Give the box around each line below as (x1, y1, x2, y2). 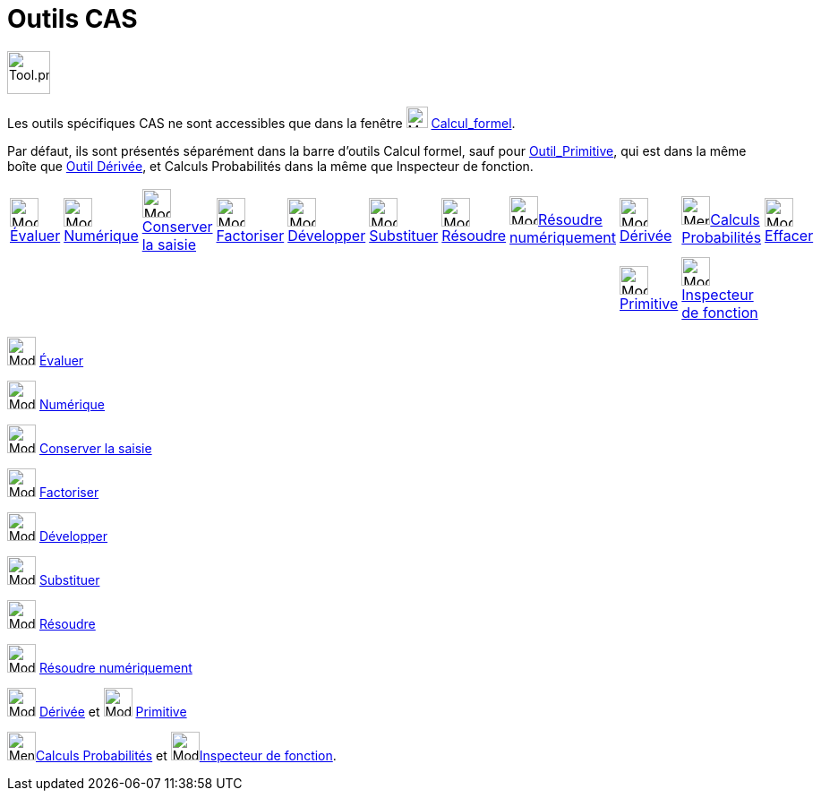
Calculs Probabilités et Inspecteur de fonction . (36, 747, 337, 763)
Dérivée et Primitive (38, 703, 187, 719)
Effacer (765, 226, 814, 245)
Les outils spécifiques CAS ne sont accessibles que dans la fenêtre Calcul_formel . (7, 115, 516, 131)
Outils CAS (7, 4, 138, 34)
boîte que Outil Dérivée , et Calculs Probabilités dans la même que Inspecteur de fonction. (7, 158, 534, 174)
